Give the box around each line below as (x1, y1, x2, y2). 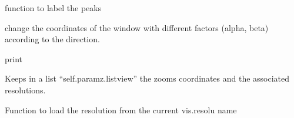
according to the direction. (5, 33, 100, 45)
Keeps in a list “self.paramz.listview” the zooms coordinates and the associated (5, 72, 290, 85)
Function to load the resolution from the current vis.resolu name (5, 103, 237, 116)
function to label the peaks (5, 2, 102, 14)
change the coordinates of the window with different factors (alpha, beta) (5, 21, 269, 33)
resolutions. (5, 83, 46, 96)
